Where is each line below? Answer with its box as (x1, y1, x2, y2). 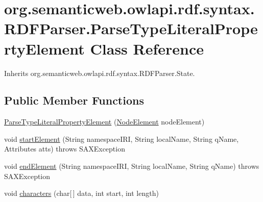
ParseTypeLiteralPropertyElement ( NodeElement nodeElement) (4, 116, 205, 127)
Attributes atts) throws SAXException (4, 143, 125, 154)
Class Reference (90, 38, 204, 59)
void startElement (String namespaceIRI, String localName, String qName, (4, 133, 239, 144)
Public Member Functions (4, 92, 144, 108)
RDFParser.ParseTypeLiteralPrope (4, 18, 258, 39)
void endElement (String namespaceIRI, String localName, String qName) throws (4, 161, 259, 171)
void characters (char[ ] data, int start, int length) (4, 188, 159, 198)
